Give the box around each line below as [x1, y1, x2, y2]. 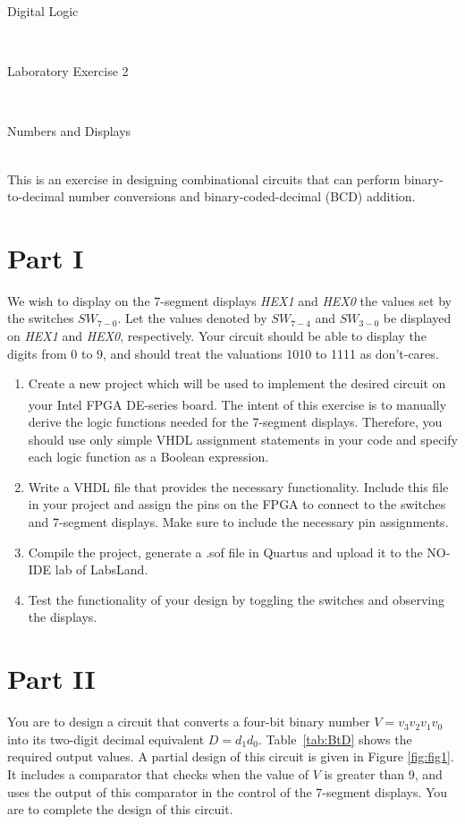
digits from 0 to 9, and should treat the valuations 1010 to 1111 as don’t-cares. [7, 344, 439, 362]
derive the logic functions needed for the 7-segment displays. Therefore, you [28, 412, 443, 431]
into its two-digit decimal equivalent [7, 729, 205, 748]
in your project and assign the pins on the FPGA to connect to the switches [28, 495, 446, 514]
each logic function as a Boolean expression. [28, 447, 269, 466]
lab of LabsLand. [55, 560, 148, 579]
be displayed [383, 309, 452, 327]
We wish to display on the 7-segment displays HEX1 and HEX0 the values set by [7, 291, 452, 310]
